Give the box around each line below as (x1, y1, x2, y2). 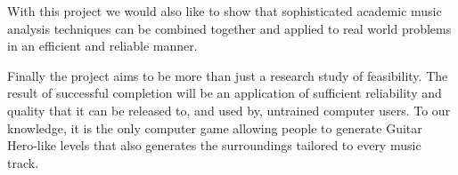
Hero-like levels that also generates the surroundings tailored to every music (7, 136, 421, 155)
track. (7, 153, 39, 171)
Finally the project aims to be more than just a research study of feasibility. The (7, 66, 448, 84)
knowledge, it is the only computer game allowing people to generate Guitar (7, 118, 422, 137)
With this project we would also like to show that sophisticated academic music (7, 2, 442, 20)
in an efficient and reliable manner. (7, 36, 198, 55)
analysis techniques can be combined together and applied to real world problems (7, 19, 452, 37)
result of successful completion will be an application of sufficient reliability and (7, 84, 442, 102)
